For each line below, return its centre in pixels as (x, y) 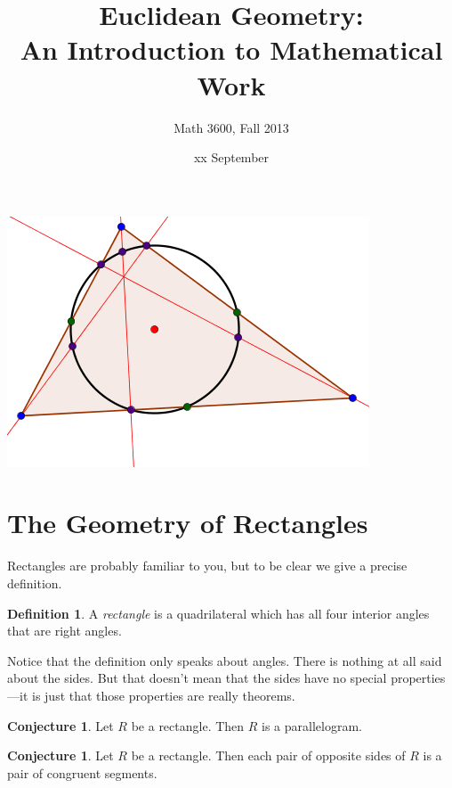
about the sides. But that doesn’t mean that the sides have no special (197, 678)
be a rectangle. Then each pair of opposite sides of (268, 755)
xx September (231, 157)
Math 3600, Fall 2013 (231, 127)
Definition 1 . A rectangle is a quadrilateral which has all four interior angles (218, 613)
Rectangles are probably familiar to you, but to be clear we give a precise (207, 566)
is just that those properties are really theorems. (163, 695)
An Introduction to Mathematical (231, 49)
